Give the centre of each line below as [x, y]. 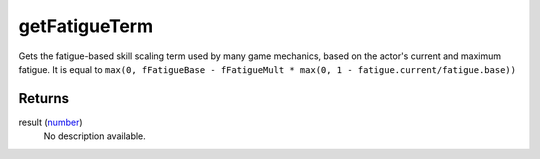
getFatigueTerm [86, 26]
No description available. [95, 136]
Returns [44, 98]
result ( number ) [51, 122]
